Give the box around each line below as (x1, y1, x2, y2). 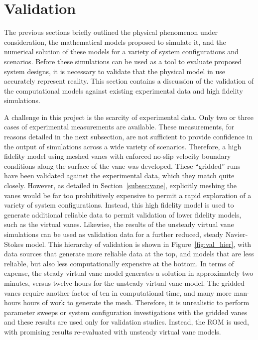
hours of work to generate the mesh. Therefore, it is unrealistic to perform (23, 297, 250, 308)
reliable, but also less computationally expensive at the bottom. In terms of (4, 258, 234, 268)
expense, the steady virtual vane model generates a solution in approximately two (4, 268, 254, 278)
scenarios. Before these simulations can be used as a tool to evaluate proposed (4, 56, 242, 66)
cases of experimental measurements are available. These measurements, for (4, 121, 235, 132)
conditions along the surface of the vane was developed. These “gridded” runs (4, 160, 241, 171)
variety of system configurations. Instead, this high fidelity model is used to (4, 200, 234, 210)
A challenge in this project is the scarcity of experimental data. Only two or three (4, 112, 254, 122)
